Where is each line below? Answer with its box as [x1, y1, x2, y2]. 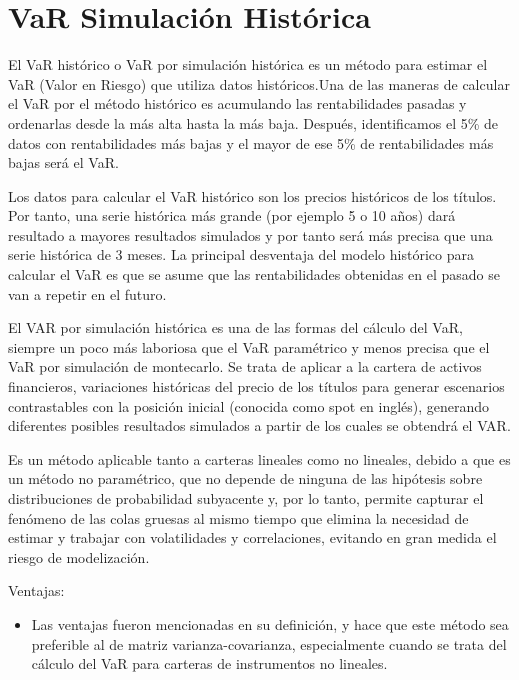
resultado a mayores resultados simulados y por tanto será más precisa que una [8, 224, 493, 245]
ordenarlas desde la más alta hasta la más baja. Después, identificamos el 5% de [8, 112, 499, 133]
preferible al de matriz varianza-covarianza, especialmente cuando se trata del [31, 633, 507, 654]
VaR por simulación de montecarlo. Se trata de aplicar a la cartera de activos [8, 356, 482, 377]
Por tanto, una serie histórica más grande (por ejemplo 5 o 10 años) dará [8, 205, 456, 226]
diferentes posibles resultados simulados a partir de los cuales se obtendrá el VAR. [8, 415, 511, 436]
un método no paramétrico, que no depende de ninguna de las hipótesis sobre [8, 468, 483, 489]
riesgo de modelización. [8, 546, 150, 567]
